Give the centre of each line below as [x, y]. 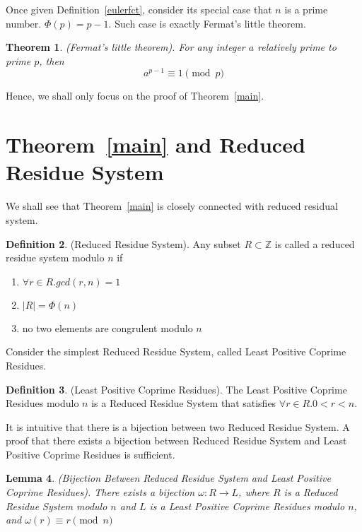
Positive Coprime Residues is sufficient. [90, 454]
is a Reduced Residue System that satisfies [184, 403]
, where [254, 492]
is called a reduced [315, 243]
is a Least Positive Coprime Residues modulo [247, 506]
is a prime [306, 9]
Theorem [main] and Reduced [156, 144]
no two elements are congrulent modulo [107, 327]
